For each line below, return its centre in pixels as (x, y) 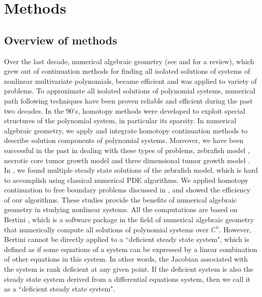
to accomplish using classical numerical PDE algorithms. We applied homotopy (126, 180)
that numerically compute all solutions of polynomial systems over (107, 229)
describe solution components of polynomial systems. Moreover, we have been (124, 140)
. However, (235, 229)
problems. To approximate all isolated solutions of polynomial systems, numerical (130, 91)
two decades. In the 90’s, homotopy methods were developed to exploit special (125, 110)
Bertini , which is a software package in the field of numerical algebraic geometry (129, 219)
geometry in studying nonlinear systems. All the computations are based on (121, 209)
